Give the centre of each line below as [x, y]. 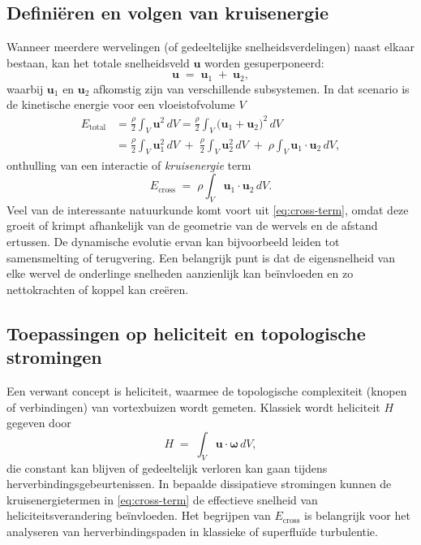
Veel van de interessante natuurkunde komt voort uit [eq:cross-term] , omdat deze [208, 209]
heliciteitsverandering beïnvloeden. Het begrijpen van [139, 515]
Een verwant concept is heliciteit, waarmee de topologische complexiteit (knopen [207, 391]
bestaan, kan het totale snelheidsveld [98, 62]
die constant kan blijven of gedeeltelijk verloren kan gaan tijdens [167, 467]
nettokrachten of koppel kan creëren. [98, 289]
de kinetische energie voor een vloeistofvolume [121, 104]
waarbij [25, 88]
